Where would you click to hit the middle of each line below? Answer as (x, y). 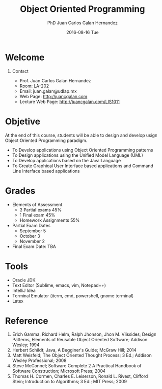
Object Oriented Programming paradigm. (46, 140)
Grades (20, 191)
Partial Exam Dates (31, 225)
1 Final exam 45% (37, 215)
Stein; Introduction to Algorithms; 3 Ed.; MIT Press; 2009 (69, 382)
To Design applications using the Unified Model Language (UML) (78, 155)
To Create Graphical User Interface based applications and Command (83, 166)
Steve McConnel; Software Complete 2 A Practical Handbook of (77, 366)
